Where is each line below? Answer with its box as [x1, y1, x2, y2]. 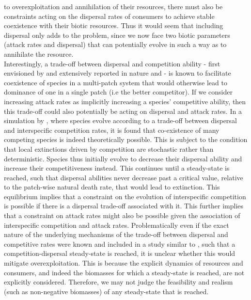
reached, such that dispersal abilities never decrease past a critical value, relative [4, 172, 243, 182]
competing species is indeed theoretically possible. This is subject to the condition [4, 134, 248, 144]
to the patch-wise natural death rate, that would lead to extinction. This [4, 182, 220, 192]
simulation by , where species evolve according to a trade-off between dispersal [4, 115, 237, 126]
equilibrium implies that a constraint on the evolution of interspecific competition [4, 191, 246, 201]
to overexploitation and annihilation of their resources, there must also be [4, 1, 223, 11]
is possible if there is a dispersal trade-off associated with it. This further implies [4, 201, 244, 211]
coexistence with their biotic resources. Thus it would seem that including [4, 20, 223, 31]
